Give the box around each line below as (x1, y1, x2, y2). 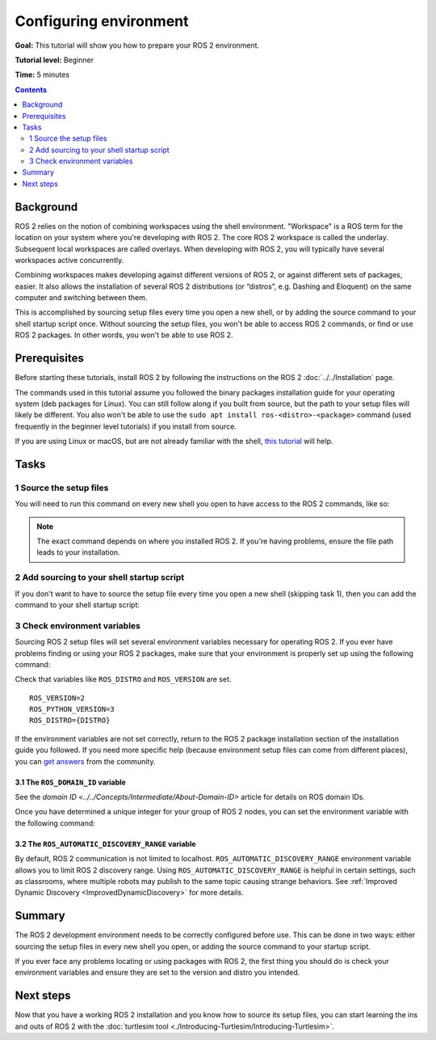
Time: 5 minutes (15, 70, 70, 80)
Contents (15, 85, 48, 95)
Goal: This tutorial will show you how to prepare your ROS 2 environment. (15, 40, 260, 50)
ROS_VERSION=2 (29, 693, 85, 703)
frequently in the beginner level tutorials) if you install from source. (15, 421, 237, 431)
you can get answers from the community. (15, 756, 156, 766)
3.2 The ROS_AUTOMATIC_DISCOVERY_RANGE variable (15, 839, 197, 848)
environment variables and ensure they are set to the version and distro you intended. (15, 967, 300, 978)
